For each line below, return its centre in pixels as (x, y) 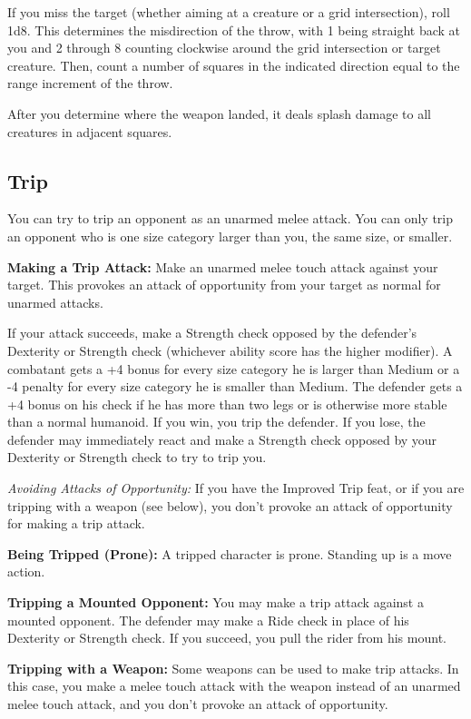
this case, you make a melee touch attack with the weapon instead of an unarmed (234, 686)
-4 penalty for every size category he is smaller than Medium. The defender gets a (235, 386)
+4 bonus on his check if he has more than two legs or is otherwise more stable (227, 404)
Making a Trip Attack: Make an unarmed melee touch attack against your (223, 266)
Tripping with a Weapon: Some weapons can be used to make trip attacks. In (233, 668)
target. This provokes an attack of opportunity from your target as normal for (224, 285)
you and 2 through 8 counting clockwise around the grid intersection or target (224, 48)
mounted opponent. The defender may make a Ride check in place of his (208, 620)
